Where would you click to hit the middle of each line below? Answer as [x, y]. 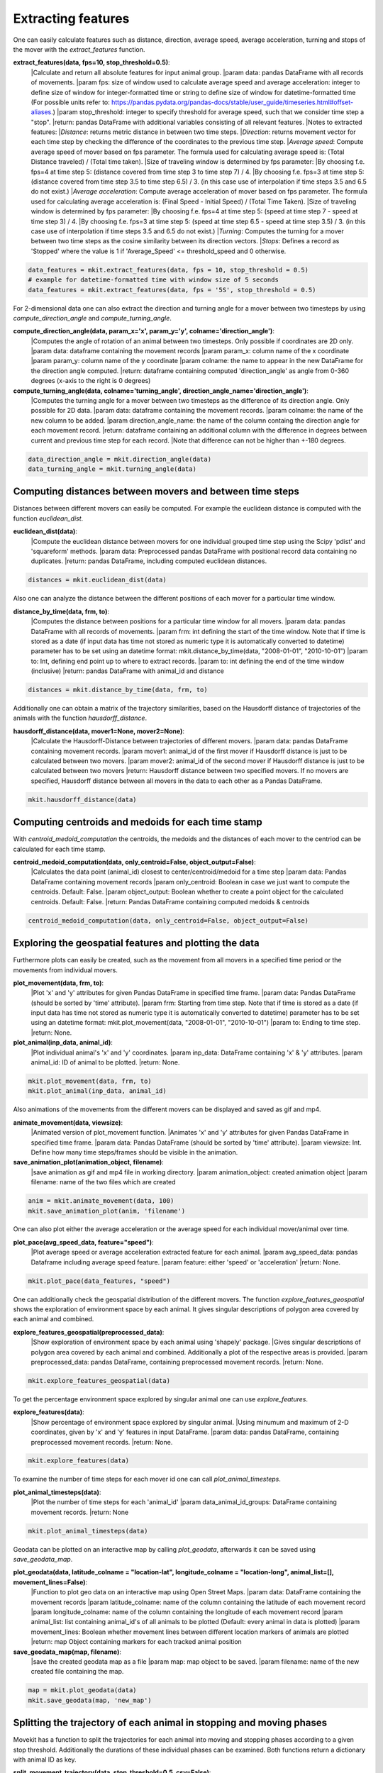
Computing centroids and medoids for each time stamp [138, 822]
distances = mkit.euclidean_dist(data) [97, 580]
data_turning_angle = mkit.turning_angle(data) [112, 469]
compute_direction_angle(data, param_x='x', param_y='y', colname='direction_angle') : [144, 331]
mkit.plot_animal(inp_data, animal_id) [97, 1091]
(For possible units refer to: [70, 102]
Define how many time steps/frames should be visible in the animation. [134, 1152]
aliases [41, 112]
